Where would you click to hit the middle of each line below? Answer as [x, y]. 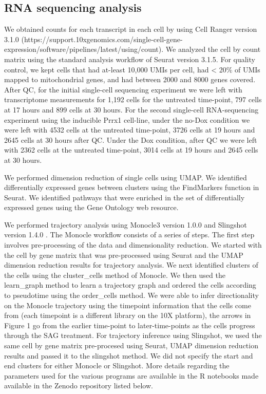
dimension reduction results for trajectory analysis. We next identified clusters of [131, 265]
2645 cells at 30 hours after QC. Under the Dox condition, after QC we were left [131, 139]
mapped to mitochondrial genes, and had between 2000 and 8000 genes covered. [130, 79]
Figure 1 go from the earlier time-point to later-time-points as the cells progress [130, 325]
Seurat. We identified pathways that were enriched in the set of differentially [125, 197]
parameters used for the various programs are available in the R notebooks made [131, 375]
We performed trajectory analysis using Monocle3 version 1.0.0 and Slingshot [126, 224]
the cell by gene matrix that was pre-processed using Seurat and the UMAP [124, 255]
